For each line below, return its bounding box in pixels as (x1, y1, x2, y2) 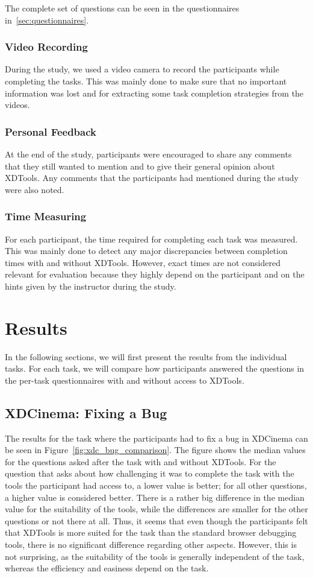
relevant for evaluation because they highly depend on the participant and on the (5, 268, 305, 281)
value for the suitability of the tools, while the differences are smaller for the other (5, 503, 308, 515)
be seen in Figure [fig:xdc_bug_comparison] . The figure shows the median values (5, 443, 306, 456)
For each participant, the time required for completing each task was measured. (5, 232, 298, 245)
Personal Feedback (5, 124, 96, 139)
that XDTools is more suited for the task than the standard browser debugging (5, 526, 297, 539)
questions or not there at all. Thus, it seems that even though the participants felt (5, 514, 308, 527)
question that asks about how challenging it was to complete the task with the (5, 467, 294, 480)
